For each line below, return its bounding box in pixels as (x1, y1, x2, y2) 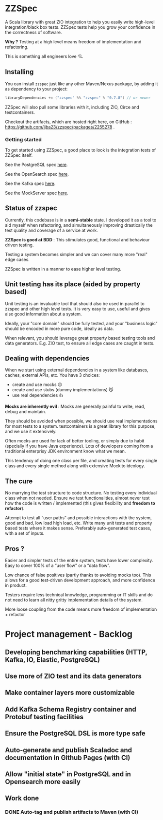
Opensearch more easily (5, 777, 81, 786)
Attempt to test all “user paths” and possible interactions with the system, (5, 515, 152, 521)
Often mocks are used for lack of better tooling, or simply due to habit (5, 438, 145, 444)
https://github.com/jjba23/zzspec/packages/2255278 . (5, 124, 115, 129)
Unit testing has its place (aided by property (5, 280, 141, 289)
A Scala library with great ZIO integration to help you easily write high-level (5, 19, 155, 25)
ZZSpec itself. (5, 152, 33, 158)
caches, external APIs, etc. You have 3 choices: (5, 372, 100, 378)
